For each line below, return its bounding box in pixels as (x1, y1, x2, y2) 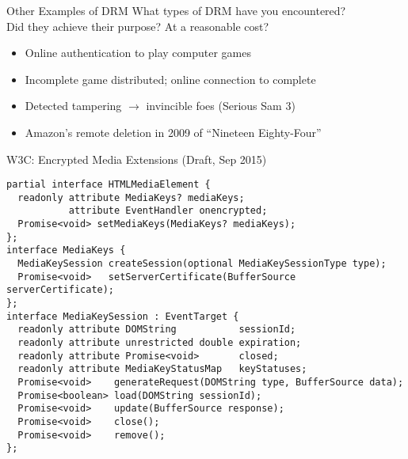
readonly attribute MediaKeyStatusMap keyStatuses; (17, 363, 307, 375)
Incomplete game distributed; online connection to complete (25, 70, 316, 87)
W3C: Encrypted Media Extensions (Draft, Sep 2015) (6, 150, 267, 167)
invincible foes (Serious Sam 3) (146, 97, 296, 114)
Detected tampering (25, 97, 122, 114)
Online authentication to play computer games (25, 44, 251, 61)
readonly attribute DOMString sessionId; (17, 324, 296, 336)
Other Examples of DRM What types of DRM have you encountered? (6, 2, 346, 18)
